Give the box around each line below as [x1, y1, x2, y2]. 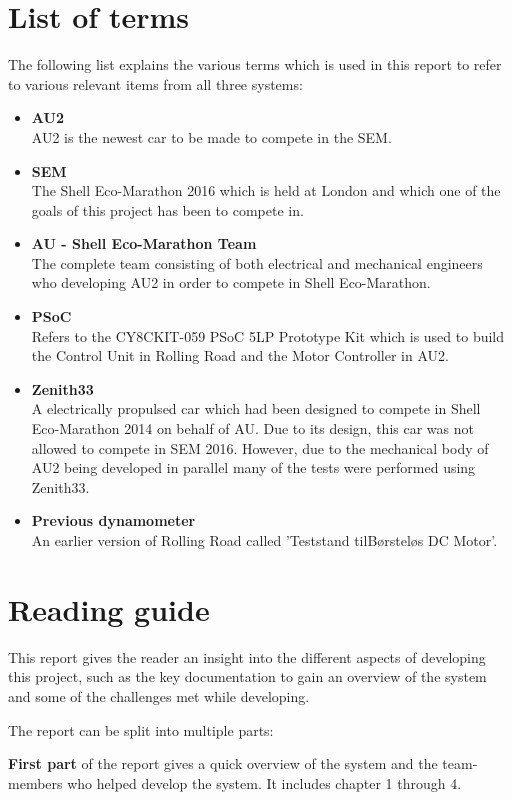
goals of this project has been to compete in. [31, 199, 304, 220]
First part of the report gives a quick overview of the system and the [8, 753, 438, 774]
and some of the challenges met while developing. [8, 685, 310, 706]
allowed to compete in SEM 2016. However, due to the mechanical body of [31, 437, 489, 458]
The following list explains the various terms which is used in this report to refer [8, 54, 502, 75]
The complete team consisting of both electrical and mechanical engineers [31, 252, 483, 273]
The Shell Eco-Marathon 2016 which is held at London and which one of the [31, 180, 501, 201]
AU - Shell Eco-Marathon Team [31, 233, 257, 254]
